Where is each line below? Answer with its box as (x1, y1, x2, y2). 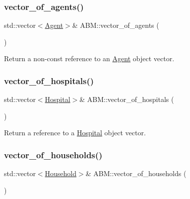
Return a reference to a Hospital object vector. (4, 127, 146, 138)
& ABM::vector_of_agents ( (72, 20, 159, 30)
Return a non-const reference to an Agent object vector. (4, 53, 175, 64)
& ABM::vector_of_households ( (85, 168, 187, 179)
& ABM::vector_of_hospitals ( (79, 94, 174, 104)
